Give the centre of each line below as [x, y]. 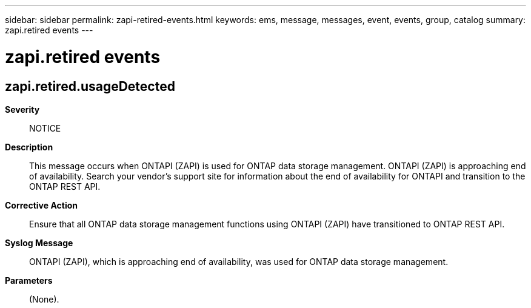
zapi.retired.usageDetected [90, 86]
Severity [22, 109]
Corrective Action [41, 205]
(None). [44, 299]
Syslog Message [39, 243]
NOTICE [45, 128]
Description [29, 147]
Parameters [29, 280]
